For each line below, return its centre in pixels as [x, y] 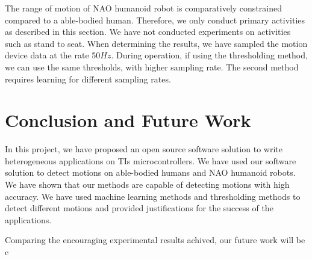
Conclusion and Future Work [128, 120]
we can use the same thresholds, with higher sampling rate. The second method [152, 67]
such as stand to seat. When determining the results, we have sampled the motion [156, 43]
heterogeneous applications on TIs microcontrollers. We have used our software [151, 160]
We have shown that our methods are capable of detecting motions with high [147, 184]
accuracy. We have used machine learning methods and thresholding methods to [153, 196]
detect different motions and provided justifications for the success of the [139, 208]
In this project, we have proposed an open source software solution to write [144, 149]
